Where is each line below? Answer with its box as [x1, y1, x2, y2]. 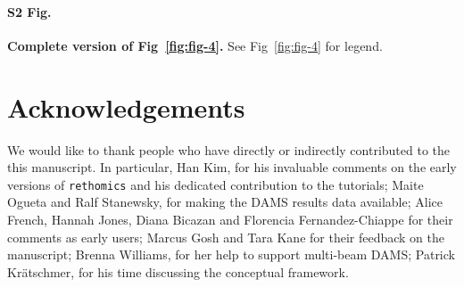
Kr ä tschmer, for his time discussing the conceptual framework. [7, 262, 349, 281]
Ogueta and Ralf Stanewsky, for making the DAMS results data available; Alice [7, 193, 443, 211]
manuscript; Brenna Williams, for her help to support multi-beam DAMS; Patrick [7, 245, 455, 264]
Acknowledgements [7, 88, 245, 125]
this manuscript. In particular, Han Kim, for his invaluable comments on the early [7, 158, 457, 176]
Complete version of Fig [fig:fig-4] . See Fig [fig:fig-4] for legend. [7, 36, 383, 54]
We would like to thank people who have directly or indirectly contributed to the [7, 140, 451, 159]
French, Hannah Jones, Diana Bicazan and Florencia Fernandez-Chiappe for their [7, 209, 453, 228]
